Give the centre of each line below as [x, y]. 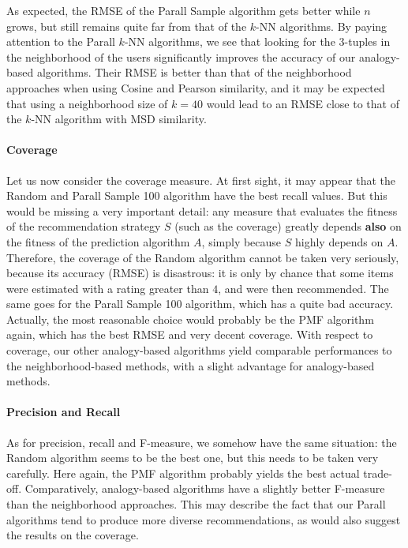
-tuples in [367, 41]
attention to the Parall [61, 41]
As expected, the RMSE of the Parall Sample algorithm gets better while [183, 10]
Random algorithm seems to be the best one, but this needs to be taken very [193, 458]
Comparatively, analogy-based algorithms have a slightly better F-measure [205, 488]
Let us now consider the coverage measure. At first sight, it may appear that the [201, 180]
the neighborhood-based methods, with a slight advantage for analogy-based [191, 365]
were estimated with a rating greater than [108, 288]
